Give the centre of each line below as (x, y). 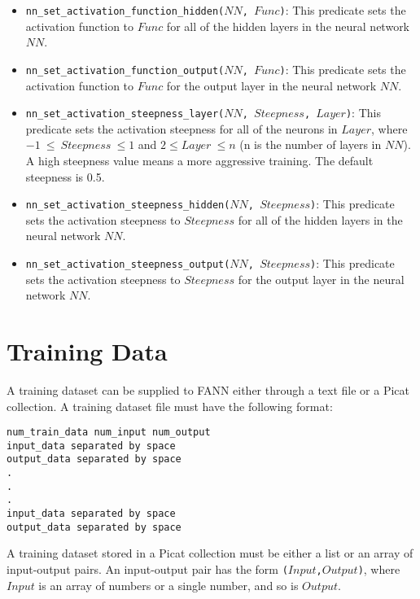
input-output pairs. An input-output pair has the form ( (147, 568)
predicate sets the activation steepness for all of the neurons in (182, 128)
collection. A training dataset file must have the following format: (170, 406)
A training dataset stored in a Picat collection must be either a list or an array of (210, 553)
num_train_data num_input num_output (109, 433)
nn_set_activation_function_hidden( (125, 11)
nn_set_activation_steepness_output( (128, 264)
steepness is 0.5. (65, 176)
